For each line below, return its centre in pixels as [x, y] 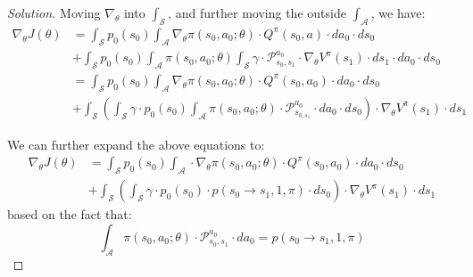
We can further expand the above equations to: [136, 144]
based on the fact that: [70, 214]
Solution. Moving [54, 12]
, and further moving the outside [257, 12]
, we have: [398, 12]
